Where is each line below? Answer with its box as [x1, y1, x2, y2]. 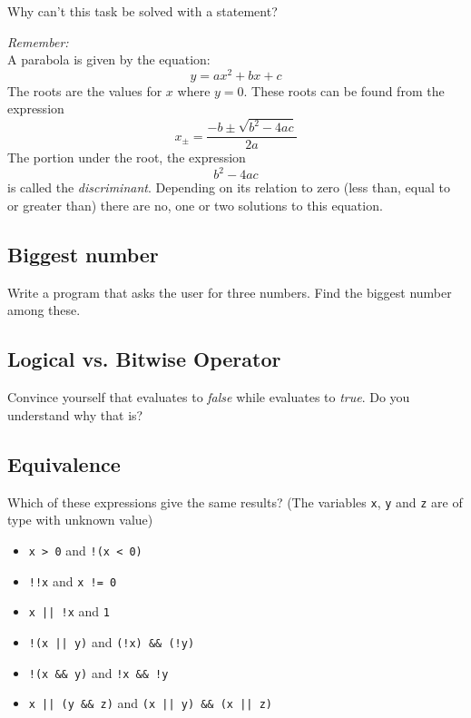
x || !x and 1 [28, 602, 110, 621]
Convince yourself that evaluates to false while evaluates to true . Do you [7, 388, 410, 407]
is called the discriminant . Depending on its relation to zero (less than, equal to [7, 178, 450, 197]
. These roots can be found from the [243, 81, 445, 100]
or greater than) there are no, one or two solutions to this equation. [7, 196, 383, 215]
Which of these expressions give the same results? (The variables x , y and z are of [7, 492, 463, 511]
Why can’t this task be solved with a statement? [7, 2, 278, 20]
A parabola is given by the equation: [7, 50, 211, 69]
